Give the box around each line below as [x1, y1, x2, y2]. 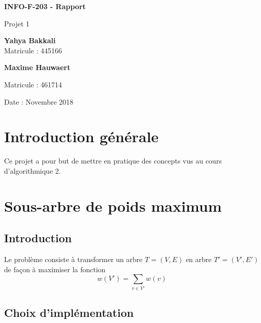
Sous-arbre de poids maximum [4, 195, 222, 216]
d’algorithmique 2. [4, 165, 61, 176]
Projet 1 [4, 18, 30, 28]
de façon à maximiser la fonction [4, 264, 106, 274]
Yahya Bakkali [4, 35, 56, 46]
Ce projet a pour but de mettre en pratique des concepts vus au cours [4, 155, 222, 166]
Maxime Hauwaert [4, 62, 71, 73]
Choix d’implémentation [4, 304, 134, 320]
